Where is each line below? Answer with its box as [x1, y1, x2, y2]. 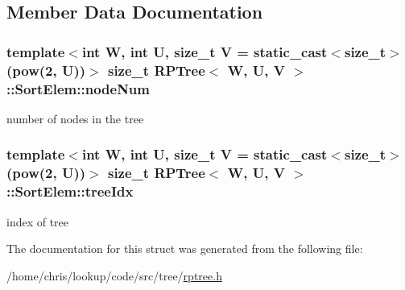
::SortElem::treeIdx [6, 181, 134, 201]
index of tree [6, 213, 69, 230]
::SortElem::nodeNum [6, 78, 150, 98]
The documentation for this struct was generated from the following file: [6, 240, 363, 257]
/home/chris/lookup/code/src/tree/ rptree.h [6, 267, 222, 284]
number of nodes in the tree [6, 110, 144, 126]
